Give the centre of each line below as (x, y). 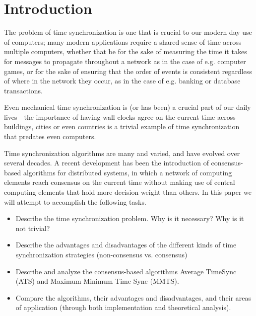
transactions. (23, 90)
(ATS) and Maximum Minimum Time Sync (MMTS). (97, 281)
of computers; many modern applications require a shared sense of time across (123, 41)
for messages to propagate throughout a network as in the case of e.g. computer (125, 61)
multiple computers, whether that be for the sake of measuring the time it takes (126, 51)
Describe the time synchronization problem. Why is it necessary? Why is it (130, 218)
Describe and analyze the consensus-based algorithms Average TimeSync (126, 271)
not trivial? (33, 228)
